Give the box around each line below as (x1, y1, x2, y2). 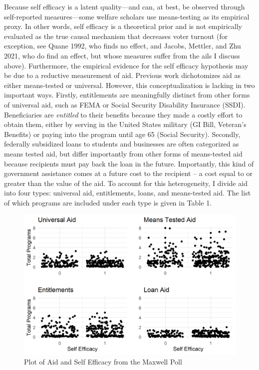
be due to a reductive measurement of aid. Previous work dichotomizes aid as (4, 70, 241, 80)
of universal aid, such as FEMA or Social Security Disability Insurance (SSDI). (4, 99, 246, 109)
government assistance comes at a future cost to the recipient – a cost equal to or (4, 168, 253, 178)
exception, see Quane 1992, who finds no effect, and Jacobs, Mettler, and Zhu (4, 40, 241, 51)
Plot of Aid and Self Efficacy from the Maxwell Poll (24, 356, 182, 366)
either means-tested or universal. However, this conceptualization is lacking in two (4, 79, 255, 90)
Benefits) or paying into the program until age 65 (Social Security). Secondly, (4, 128, 241, 139)
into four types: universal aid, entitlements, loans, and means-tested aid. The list (4, 187, 251, 198)
